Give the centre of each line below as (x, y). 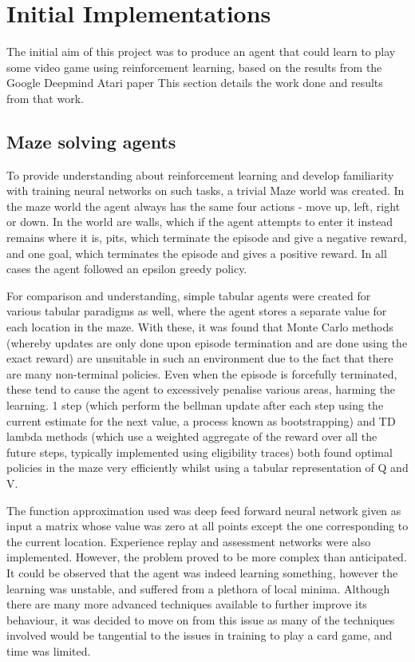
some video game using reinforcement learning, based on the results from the (194, 67)
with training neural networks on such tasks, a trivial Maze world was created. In (206, 190)
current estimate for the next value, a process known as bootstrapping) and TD (201, 420)
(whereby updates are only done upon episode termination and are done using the (207, 342)
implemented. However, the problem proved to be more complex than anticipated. (207, 557)
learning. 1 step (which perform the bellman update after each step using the (195, 405)
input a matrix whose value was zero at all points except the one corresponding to (207, 526)
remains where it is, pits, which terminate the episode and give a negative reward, (207, 238)
